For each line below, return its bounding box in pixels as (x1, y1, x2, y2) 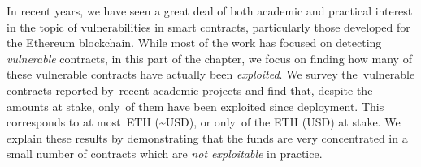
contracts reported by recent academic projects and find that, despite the (7, 81, 373, 98)
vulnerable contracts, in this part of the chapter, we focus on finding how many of (7, 49, 412, 66)
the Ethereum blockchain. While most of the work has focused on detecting (7, 34, 382, 51)
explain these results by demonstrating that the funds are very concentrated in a (7, 129, 408, 146)
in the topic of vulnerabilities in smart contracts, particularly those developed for (7, 18, 410, 35)
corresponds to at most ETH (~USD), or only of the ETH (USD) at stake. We (7, 113, 401, 131)
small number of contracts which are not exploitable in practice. (7, 145, 323, 162)
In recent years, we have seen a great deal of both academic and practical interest (7, 2, 413, 19)
